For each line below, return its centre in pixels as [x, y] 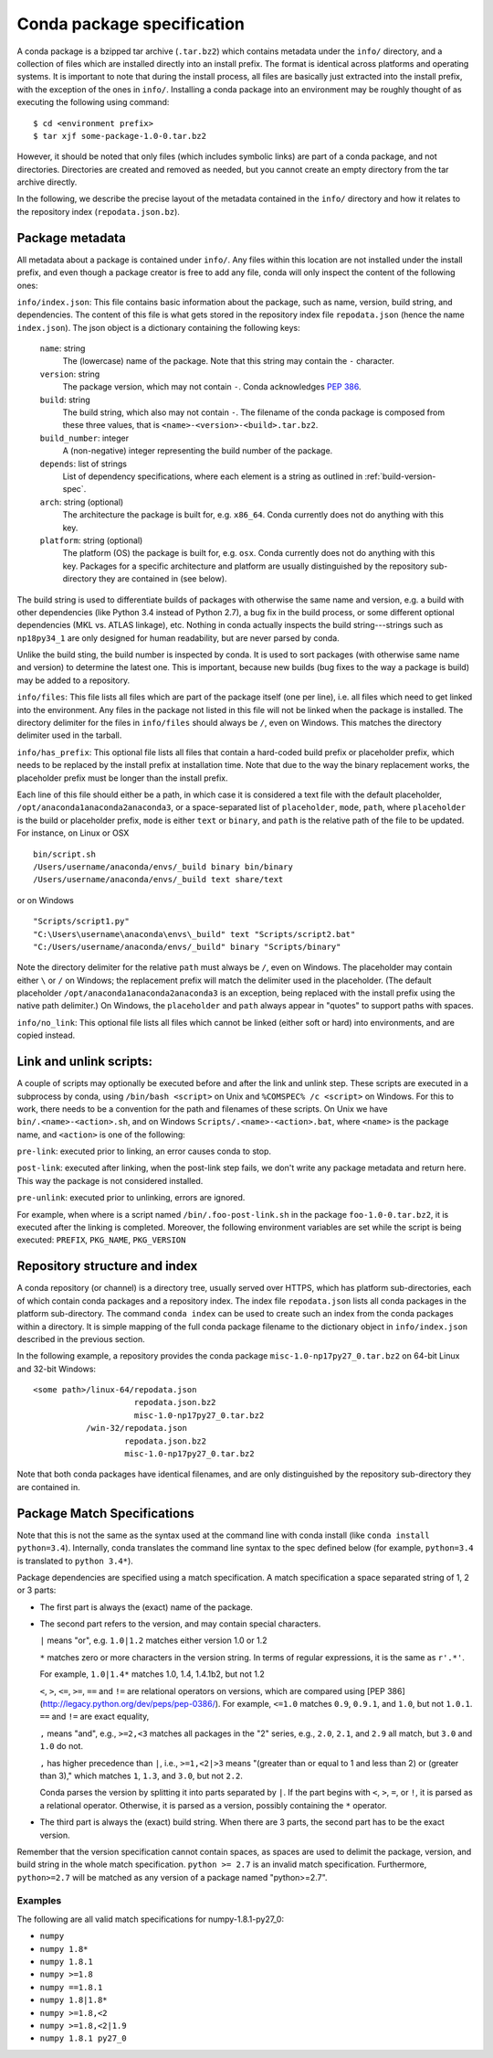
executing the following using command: [93, 102]
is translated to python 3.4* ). [75, 1561]
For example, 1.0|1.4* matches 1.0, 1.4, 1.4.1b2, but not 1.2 [152, 1674]
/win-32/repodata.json [136, 1428]
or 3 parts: [37, 1590]
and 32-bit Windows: [56, 1369]
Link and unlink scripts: [85, 1062]
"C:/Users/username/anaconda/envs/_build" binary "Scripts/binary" [187, 947]
